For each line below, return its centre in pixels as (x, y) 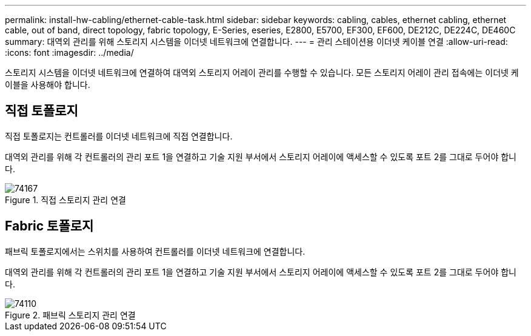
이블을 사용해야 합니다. (48, 85)
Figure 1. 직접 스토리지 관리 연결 (65, 200)
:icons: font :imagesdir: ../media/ (69, 52)
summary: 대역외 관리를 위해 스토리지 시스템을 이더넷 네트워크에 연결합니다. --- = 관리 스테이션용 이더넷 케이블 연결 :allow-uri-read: (256, 42)
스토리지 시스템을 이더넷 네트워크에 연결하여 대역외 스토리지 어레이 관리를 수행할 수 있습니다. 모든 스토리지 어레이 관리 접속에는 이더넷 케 (262, 72)
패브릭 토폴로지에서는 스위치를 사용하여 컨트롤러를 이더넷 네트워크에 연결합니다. (155, 251)
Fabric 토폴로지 (49, 226)
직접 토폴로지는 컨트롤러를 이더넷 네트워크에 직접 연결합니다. (119, 136)
